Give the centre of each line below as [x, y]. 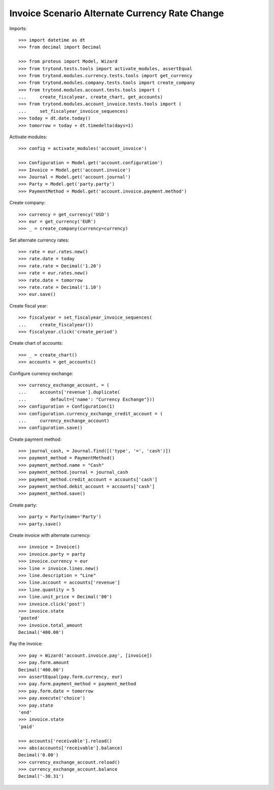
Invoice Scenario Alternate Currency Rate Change [117, 13]
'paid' [27, 726]
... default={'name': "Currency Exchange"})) [87, 399]
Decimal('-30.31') [41, 776]
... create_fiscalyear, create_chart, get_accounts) [91, 97]
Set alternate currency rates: [39, 240]
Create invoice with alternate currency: [50, 535]
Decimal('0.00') [39, 755]
